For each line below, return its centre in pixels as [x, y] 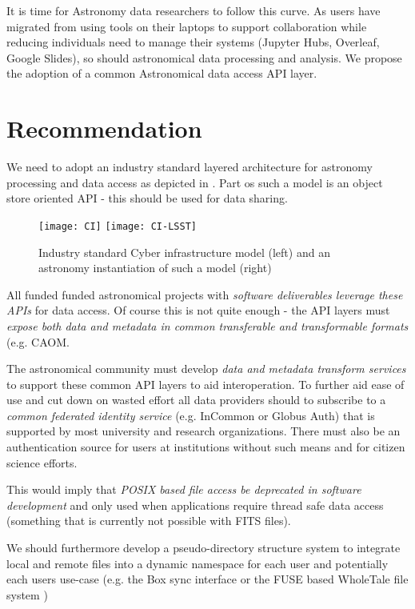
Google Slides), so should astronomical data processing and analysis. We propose [204, 57]
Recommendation [104, 128]
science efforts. [42, 462]
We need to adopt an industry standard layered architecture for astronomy [190, 167]
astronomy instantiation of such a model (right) [155, 268]
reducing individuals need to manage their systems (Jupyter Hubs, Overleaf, [193, 42]
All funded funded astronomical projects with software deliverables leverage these [205, 294]
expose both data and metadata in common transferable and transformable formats [207, 325]
